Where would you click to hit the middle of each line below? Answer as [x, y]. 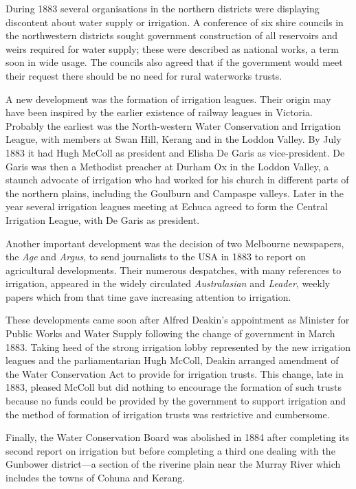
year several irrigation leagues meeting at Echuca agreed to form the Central [167, 206]
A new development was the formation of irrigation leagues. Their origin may [168, 99]
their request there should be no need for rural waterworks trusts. [144, 75]
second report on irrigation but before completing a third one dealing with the [170, 450]
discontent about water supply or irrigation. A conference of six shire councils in [175, 22]
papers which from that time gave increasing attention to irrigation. [148, 296]
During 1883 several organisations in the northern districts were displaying [163, 8]
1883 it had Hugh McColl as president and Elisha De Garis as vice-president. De [175, 152]
